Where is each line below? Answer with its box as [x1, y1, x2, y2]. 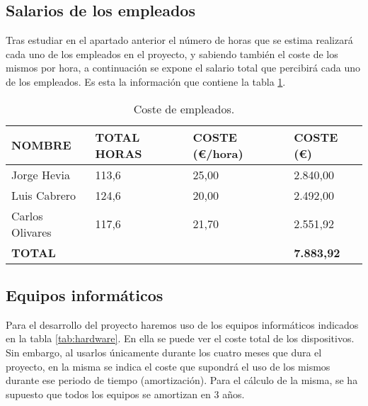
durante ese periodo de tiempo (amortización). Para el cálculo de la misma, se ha [6, 373, 358, 388]
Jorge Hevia [11, 166, 70, 183]
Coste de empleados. [133, 100, 235, 117]
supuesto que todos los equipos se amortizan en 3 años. [6, 386, 245, 401]
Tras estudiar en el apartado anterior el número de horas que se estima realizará [6, 33, 353, 47]
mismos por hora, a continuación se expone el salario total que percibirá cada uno [6, 60, 361, 75]
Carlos [11, 207, 43, 224]
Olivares [11, 223, 52, 240]
